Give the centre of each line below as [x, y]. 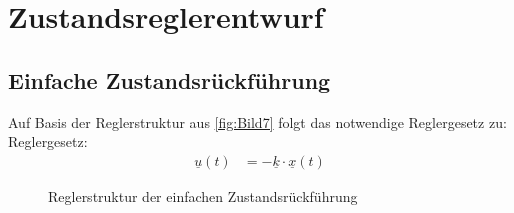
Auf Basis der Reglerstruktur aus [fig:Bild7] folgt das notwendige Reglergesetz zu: [257, 121]
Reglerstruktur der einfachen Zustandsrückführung [203, 195]
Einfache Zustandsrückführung [169, 79]
